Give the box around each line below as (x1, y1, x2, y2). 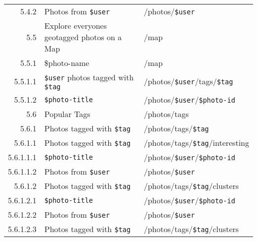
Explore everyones (44, 20, 107, 31)
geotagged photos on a (44, 31, 122, 43)
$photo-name (44, 57, 89, 68)
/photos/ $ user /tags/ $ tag (143, 75, 233, 87)
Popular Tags (44, 108, 90, 120)
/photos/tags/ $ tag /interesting (143, 137, 249, 148)
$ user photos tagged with (44, 71, 134, 83)
